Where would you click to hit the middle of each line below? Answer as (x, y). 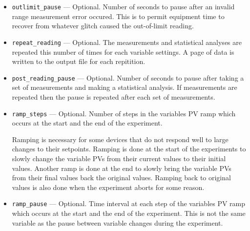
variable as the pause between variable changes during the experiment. (117, 222)
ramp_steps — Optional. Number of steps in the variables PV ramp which (124, 113)
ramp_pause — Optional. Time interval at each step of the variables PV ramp (129, 203)
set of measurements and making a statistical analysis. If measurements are (125, 87)
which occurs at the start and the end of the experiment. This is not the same (129, 213)
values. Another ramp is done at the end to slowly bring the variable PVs (122, 168)
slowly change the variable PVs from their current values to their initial (119, 158)
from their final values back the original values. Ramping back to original (121, 178)
